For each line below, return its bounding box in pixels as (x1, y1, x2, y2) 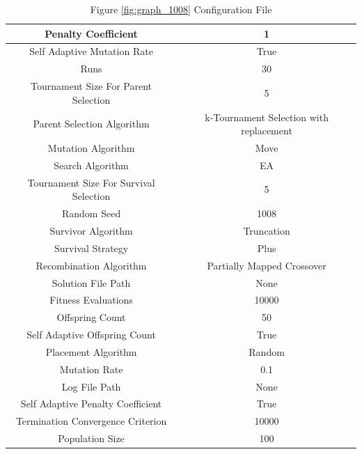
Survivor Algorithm (49, 223, 133, 237)
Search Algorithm (54, 157, 129, 172)
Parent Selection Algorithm (33, 116, 150, 131)
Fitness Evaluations (49, 292, 133, 307)
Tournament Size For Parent (31, 79, 152, 93)
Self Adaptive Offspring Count (26, 327, 156, 342)
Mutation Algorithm (47, 141, 135, 155)
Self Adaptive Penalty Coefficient (20, 396, 162, 411)
